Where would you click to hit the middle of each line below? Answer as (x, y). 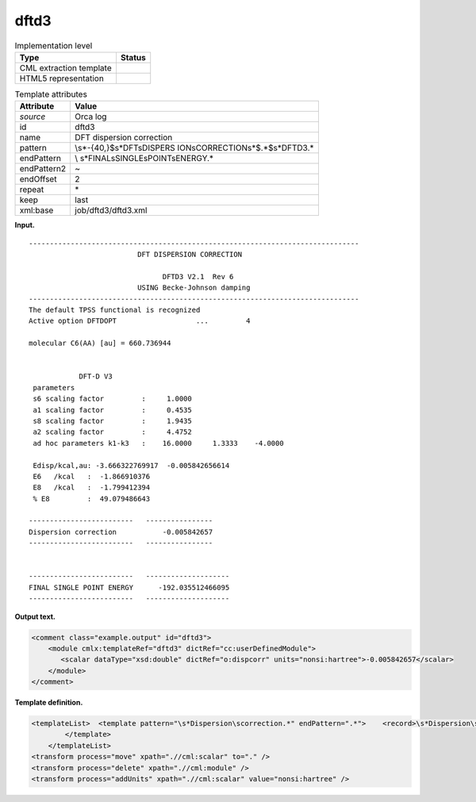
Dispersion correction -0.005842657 (121, 532)
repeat (32, 190)
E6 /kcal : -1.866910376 (92, 476)
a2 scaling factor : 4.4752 (112, 432)
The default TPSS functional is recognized (115, 310)
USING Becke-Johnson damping (194, 288)
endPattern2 (43, 169)
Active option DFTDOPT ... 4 (140, 321)
